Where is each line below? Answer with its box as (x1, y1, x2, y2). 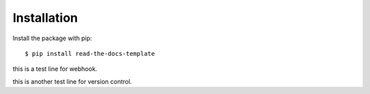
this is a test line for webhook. (12, 65, 97, 73)
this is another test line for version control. (12, 77, 132, 85)
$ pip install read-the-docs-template (25, 50, 156, 57)
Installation (12, 10, 78, 25)
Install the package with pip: (12, 34, 92, 42)
